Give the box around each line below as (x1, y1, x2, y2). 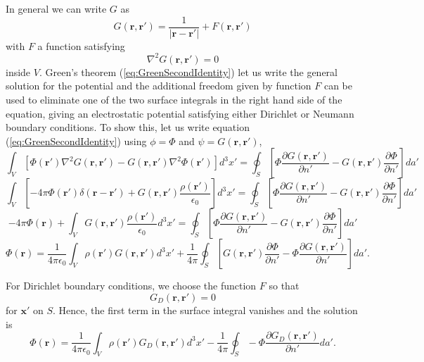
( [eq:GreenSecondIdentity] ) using (6, 133, 147, 148)
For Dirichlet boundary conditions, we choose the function (6, 278, 257, 293)
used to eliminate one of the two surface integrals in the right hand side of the (6, 92, 342, 106)
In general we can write (6, 1, 107, 15)
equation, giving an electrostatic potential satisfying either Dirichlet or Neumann (6, 106, 354, 120)
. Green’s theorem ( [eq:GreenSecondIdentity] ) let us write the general (39, 64, 338, 79)
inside (6, 64, 31, 79)
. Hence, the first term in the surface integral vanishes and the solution (53, 302, 358, 317)
